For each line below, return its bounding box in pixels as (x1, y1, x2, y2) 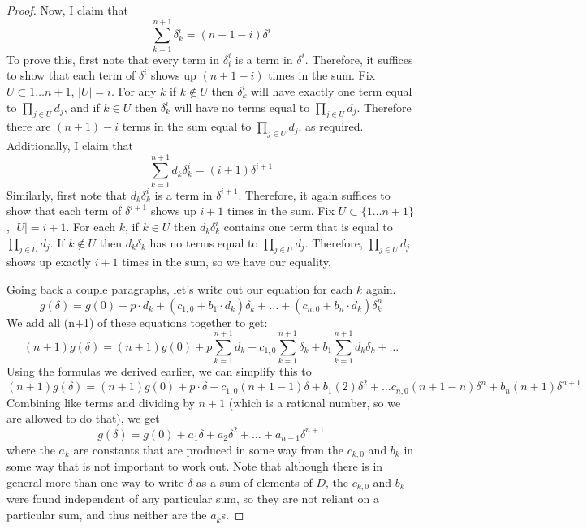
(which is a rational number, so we (228, 394, 401, 411)
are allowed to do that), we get (6, 410, 160, 427)
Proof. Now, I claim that (6, 2, 129, 18)
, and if (63, 98, 100, 115)
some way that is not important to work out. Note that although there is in (6, 458, 383, 475)
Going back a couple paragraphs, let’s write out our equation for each (6, 280, 353, 297)
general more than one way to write (6, 474, 184, 491)
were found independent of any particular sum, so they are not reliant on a (6, 490, 379, 507)
